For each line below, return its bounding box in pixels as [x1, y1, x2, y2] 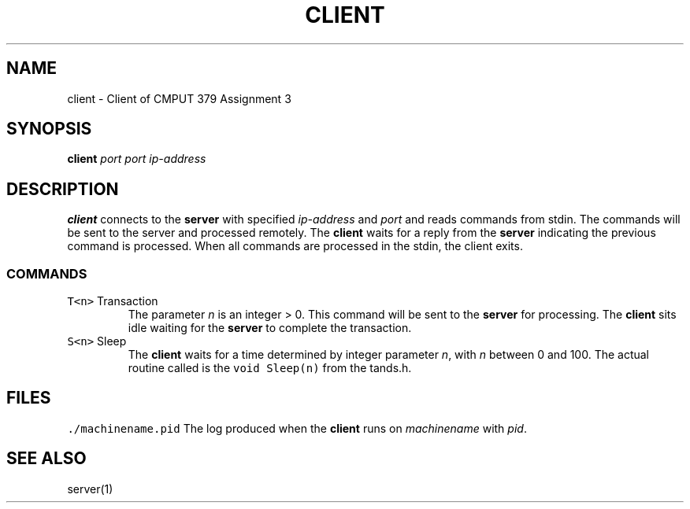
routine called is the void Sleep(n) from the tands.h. [128, 361, 412, 375]
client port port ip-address [67, 152, 206, 166]
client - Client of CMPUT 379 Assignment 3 [67, 91, 291, 105]
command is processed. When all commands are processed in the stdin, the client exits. [67, 239, 523, 253]
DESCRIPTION [6, 179, 119, 199]
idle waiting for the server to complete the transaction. [128, 321, 412, 335]
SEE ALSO [6, 448, 87, 469]
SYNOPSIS [6, 119, 92, 139]
